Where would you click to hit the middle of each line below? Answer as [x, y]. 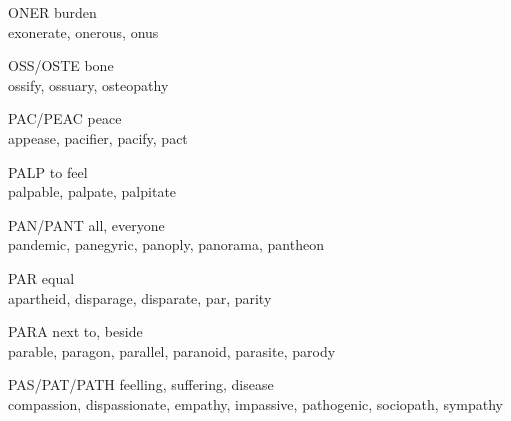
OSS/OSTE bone [61, 65]
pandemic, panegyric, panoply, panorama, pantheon [166, 244]
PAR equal [41, 277]
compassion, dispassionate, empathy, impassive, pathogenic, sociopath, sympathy [255, 403]
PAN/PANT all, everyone [86, 224]
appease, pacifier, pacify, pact [98, 137]
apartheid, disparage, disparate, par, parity [140, 297]
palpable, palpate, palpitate [92, 191]
